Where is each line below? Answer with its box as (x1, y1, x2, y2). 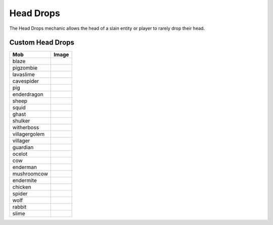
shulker (12, 118, 30, 125)
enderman (12, 164, 37, 171)
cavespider (12, 78, 39, 85)
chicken (12, 184, 31, 191)
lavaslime (12, 71, 35, 78)
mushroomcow (12, 171, 48, 178)
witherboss (12, 124, 39, 131)
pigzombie (12, 65, 38, 72)
